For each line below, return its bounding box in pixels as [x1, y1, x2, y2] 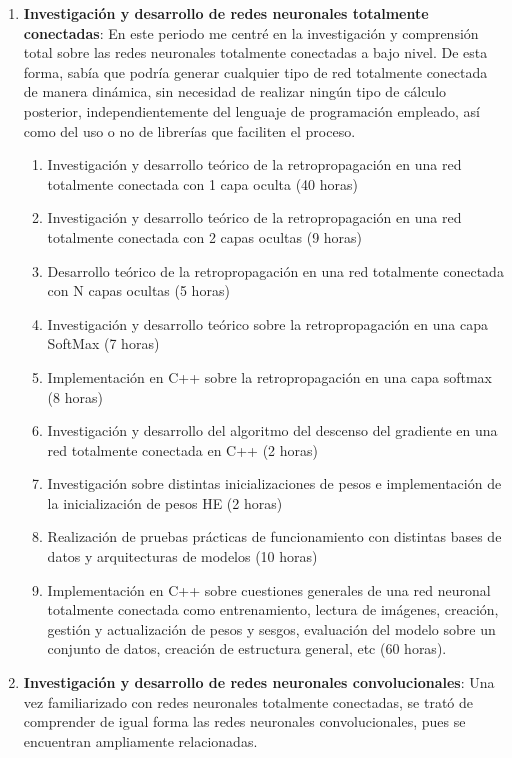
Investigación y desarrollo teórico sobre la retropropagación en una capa [47, 313, 488, 334]
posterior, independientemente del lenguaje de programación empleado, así [23, 100, 480, 121]
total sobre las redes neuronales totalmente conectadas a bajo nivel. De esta [23, 42, 488, 63]
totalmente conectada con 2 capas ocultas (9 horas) [47, 226, 363, 247]
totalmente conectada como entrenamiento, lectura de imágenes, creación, [47, 599, 499, 620]
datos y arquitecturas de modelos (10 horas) [47, 546, 318, 567]
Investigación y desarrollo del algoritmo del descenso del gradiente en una [47, 420, 498, 441]
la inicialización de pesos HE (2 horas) [47, 492, 283, 513]
